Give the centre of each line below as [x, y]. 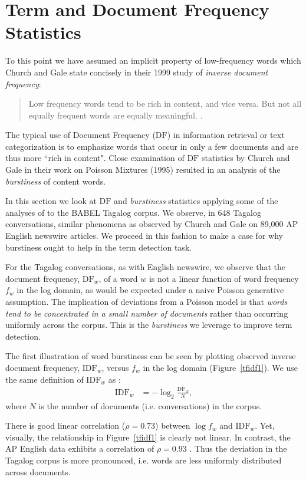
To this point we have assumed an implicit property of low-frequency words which [153, 60]
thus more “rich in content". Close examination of [95, 158]
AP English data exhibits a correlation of [80, 448]
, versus [115, 367]
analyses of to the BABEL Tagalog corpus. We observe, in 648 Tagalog [133, 212]
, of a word [118, 278]
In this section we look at [51, 201]
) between [173, 425]
